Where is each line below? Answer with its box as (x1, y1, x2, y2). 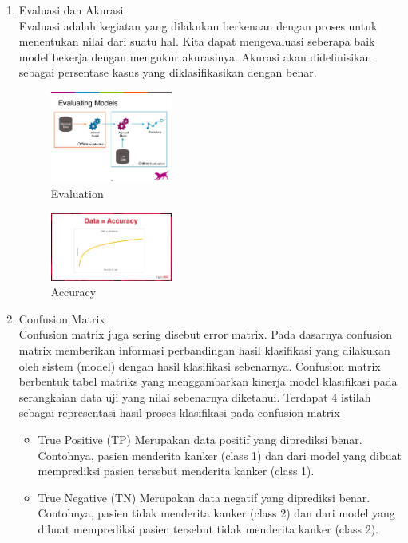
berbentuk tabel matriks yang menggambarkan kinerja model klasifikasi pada (18, 373, 398, 390)
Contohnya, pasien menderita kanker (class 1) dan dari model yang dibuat (38, 446, 402, 463)
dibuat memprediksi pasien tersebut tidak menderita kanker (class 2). (38, 521, 378, 537)
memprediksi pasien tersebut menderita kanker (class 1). (38, 462, 315, 479)
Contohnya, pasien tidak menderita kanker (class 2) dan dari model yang (38, 505, 395, 521)
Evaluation (50, 185, 104, 202)
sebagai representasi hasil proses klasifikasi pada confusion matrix (18, 404, 340, 421)
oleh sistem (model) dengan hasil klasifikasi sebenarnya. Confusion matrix (18, 357, 381, 374)
